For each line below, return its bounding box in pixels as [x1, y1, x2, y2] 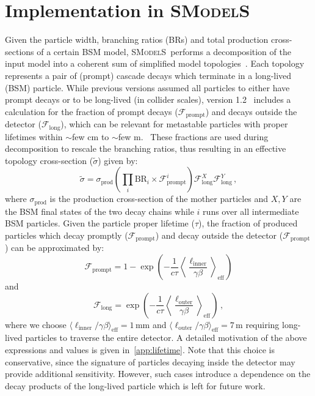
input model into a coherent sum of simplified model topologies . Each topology [5, 57, 305, 70]
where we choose [5, 318, 67, 331]
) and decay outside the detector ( [155, 229, 283, 242]
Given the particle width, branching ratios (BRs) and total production [5, 33, 269, 46]
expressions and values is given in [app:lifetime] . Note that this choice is [5, 343, 275, 356]
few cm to [72, 130, 109, 143]
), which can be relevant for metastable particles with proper [60, 118, 288, 130]
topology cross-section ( [5, 154, 93, 166]
